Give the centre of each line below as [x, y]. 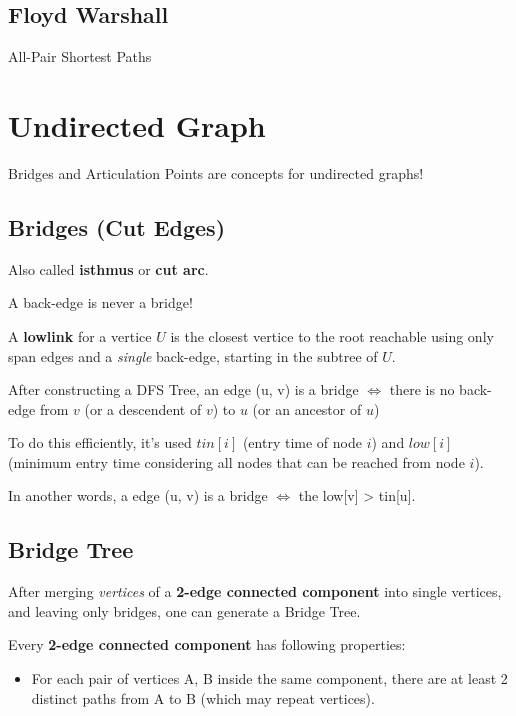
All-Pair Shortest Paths [80, 56]
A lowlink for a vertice [80, 335]
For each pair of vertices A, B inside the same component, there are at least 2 [269, 678]
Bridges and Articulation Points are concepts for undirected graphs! [216, 172]
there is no [422, 389]
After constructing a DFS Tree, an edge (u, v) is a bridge [183, 389]
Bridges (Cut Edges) [117, 226]
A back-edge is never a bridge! [100, 302]
